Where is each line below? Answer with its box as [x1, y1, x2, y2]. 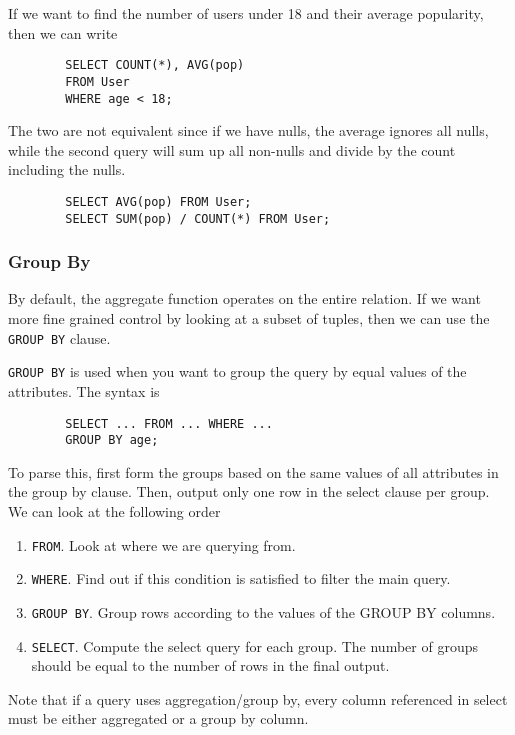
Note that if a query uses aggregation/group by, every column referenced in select [8, 688, 508, 709]
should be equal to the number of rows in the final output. [31, 655, 390, 676]
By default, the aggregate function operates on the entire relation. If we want [8, 288, 481, 309]
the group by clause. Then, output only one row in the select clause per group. [8, 481, 490, 502]
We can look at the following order [8, 501, 221, 522]
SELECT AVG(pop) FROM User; [65, 194, 252, 209]
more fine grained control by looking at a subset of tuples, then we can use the [8, 308, 490, 329]
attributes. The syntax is [8, 380, 160, 401]
